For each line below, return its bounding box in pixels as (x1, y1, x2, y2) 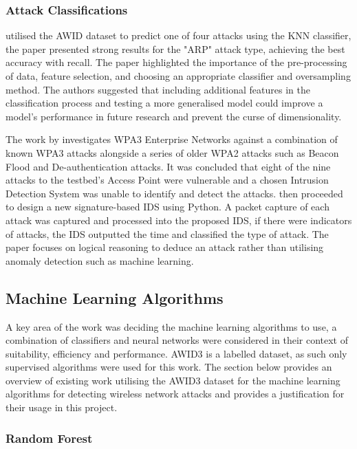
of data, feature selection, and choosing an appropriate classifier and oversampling (6, 69, 351, 83)
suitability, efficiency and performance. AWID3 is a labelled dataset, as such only (6, 346, 347, 360)
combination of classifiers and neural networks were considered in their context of (6, 333, 348, 347)
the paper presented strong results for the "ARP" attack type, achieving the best (6, 41, 345, 56)
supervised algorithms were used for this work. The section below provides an (6, 360, 332, 374)
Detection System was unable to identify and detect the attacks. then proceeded (6, 186, 343, 200)
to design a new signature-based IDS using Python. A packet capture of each (6, 199, 329, 214)
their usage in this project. (6, 400, 118, 415)
